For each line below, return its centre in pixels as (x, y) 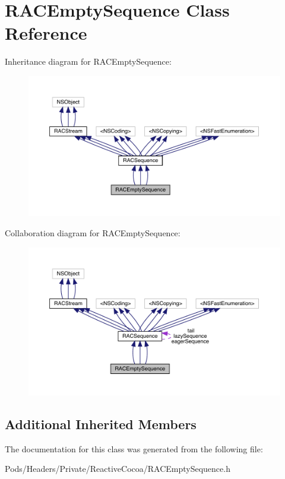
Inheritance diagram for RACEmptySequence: (88, 61)
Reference (46, 33)
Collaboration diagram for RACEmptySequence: (93, 233)
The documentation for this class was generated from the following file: (134, 448)
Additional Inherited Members (101, 424)
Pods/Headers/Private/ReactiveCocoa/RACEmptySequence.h (118, 469)
